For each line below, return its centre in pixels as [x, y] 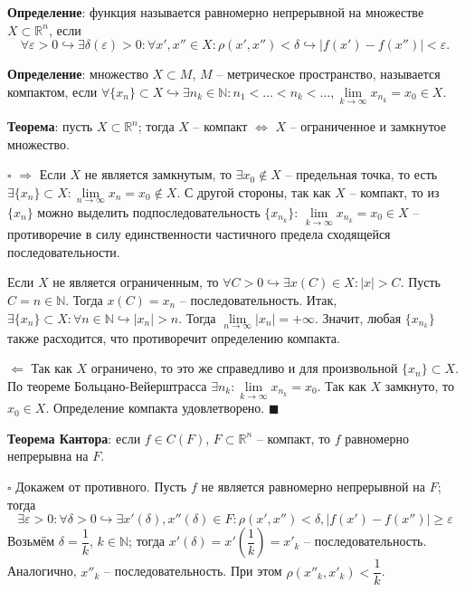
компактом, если [52, 91]
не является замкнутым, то [158, 174]
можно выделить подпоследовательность [149, 212]
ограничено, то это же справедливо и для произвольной [244, 368]
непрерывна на [48, 456]
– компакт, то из [394, 191]
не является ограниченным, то [136, 282]
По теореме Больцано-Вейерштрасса [107, 386]
